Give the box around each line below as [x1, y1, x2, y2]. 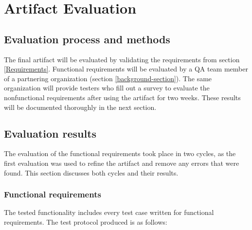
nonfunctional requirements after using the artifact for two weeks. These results [4, 92, 241, 102]
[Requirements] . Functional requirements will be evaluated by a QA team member [4, 64, 248, 74]
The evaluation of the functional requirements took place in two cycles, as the [4, 148, 236, 159]
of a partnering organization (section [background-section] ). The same [4, 73, 212, 83]
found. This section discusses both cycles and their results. [4, 167, 179, 177]
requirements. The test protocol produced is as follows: [4, 216, 167, 227]
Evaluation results [4, 125, 97, 141]
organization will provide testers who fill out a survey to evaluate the [4, 83, 210, 93]
